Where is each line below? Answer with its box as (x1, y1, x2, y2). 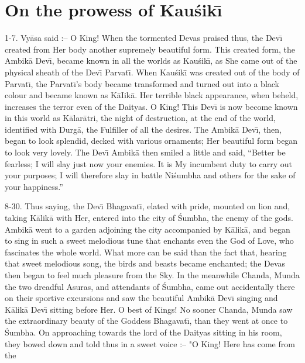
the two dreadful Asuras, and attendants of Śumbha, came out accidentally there (5, 280, 295, 292)
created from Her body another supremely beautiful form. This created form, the (5, 43, 295, 55)
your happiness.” (5, 180, 63, 192)
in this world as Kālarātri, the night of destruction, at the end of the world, (5, 112, 276, 124)
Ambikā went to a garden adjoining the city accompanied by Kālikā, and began (5, 223, 290, 235)
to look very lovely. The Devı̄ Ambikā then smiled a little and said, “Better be (5, 146, 286, 158)
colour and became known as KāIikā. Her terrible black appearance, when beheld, (5, 89, 299, 101)
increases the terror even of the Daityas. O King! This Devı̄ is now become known (5, 100, 298, 112)
